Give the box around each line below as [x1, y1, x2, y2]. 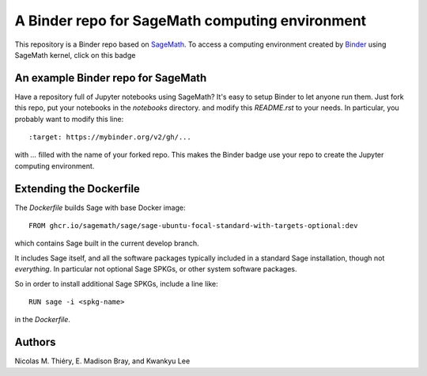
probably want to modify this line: [14, 114, 124, 123]
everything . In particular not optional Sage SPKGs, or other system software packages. [14, 264, 297, 274]
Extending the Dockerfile [14, 182, 140, 196]
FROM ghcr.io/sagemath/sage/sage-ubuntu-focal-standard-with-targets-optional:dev [28, 222, 358, 230]
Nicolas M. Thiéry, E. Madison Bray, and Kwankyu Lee [14, 356, 191, 366]
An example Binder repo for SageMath [14, 71, 207, 85]
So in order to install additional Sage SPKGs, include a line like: [14, 279, 219, 288]
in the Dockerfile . [14, 315, 71, 325]
